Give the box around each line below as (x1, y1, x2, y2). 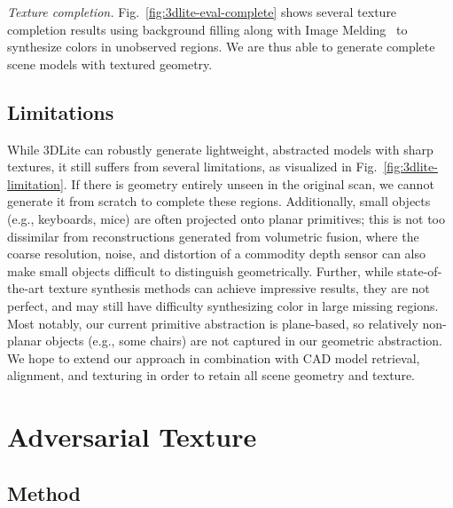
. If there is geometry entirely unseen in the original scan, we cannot (63, 174, 434, 193)
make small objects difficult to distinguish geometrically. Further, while (7, 261, 394, 280)
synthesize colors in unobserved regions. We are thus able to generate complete (7, 37, 435, 56)
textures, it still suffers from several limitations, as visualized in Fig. (7, 157, 378, 176)
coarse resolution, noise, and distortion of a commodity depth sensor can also (7, 244, 426, 263)
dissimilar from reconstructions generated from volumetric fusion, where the (7, 226, 419, 245)
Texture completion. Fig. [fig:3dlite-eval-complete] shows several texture (7, 3, 397, 20)
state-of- (397, 261, 442, 280)
